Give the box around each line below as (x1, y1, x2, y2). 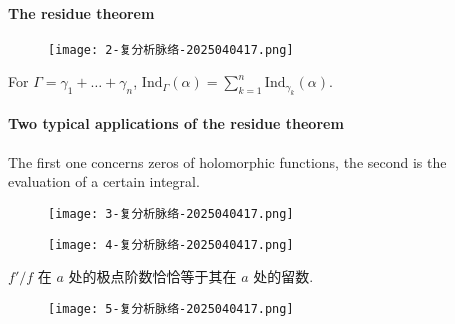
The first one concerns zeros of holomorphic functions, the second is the (8, 151, 447, 172)
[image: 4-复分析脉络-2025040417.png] (48, 237, 294, 252)
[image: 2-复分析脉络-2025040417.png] (48, 42, 294, 57)
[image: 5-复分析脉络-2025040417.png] (48, 301, 294, 316)
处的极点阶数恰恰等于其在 (68, 266, 237, 287)
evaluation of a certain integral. (8, 171, 200, 192)
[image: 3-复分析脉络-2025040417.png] (48, 206, 294, 221)
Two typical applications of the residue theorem (8, 113, 344, 134)
